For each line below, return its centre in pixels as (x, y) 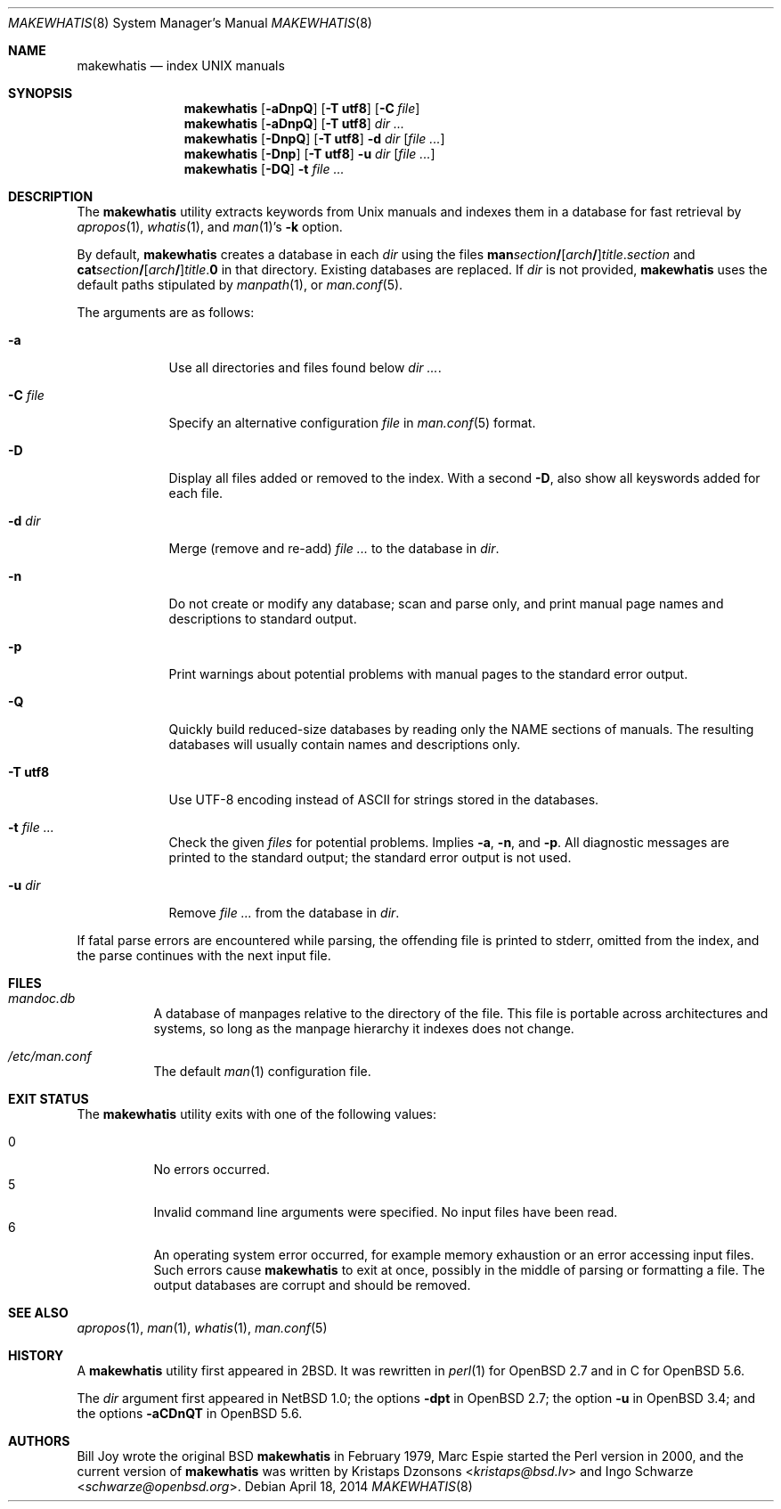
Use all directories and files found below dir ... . (305, 367)
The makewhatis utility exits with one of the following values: (256, 1114)
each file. (196, 493)
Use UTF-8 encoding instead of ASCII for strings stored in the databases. (384, 799)
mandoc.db (42, 998)
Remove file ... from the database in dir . (284, 913)
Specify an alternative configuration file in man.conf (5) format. (352, 423)
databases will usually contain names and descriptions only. (345, 744)
